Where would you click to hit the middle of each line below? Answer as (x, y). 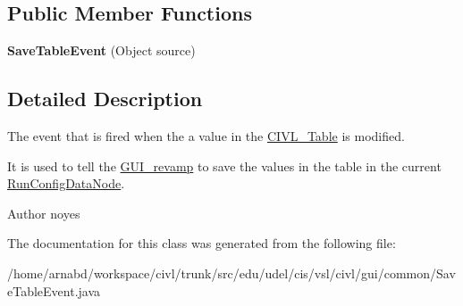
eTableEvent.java (54, 290)
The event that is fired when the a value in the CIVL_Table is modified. (206, 136)
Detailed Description (105, 99)
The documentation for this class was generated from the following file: (202, 243)
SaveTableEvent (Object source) (101, 50)
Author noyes (44, 213)
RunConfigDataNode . (66, 183)
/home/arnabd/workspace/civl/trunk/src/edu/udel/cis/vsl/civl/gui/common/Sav (231, 273)
